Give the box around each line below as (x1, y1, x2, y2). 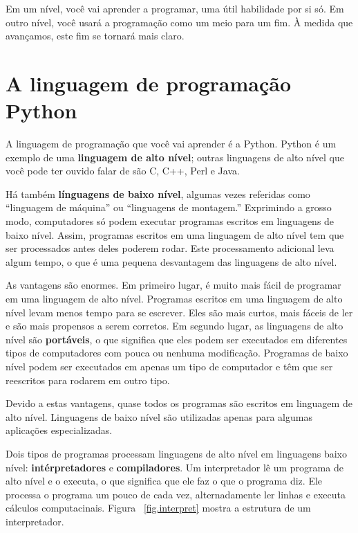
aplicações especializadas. (6, 423, 113, 437)
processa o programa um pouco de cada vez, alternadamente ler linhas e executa (6, 487, 346, 501)
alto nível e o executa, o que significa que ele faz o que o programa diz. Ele (6, 473, 323, 488)
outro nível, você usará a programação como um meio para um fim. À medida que (6, 15, 353, 29)
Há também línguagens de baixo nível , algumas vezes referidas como (6, 186, 310, 201)
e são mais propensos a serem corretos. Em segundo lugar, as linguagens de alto (6, 318, 343, 333)
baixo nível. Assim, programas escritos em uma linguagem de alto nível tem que (6, 227, 344, 242)
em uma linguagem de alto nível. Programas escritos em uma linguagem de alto (6, 291, 343, 306)
